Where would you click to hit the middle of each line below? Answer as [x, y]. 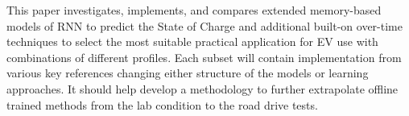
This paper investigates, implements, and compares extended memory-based [194, 10]
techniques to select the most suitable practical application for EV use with [192, 41]
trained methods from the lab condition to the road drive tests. [162, 104]
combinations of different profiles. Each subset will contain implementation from [204, 57]
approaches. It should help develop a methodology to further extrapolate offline [202, 88]
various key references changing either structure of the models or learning [188, 73]
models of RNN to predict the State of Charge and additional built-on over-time [204, 25]
